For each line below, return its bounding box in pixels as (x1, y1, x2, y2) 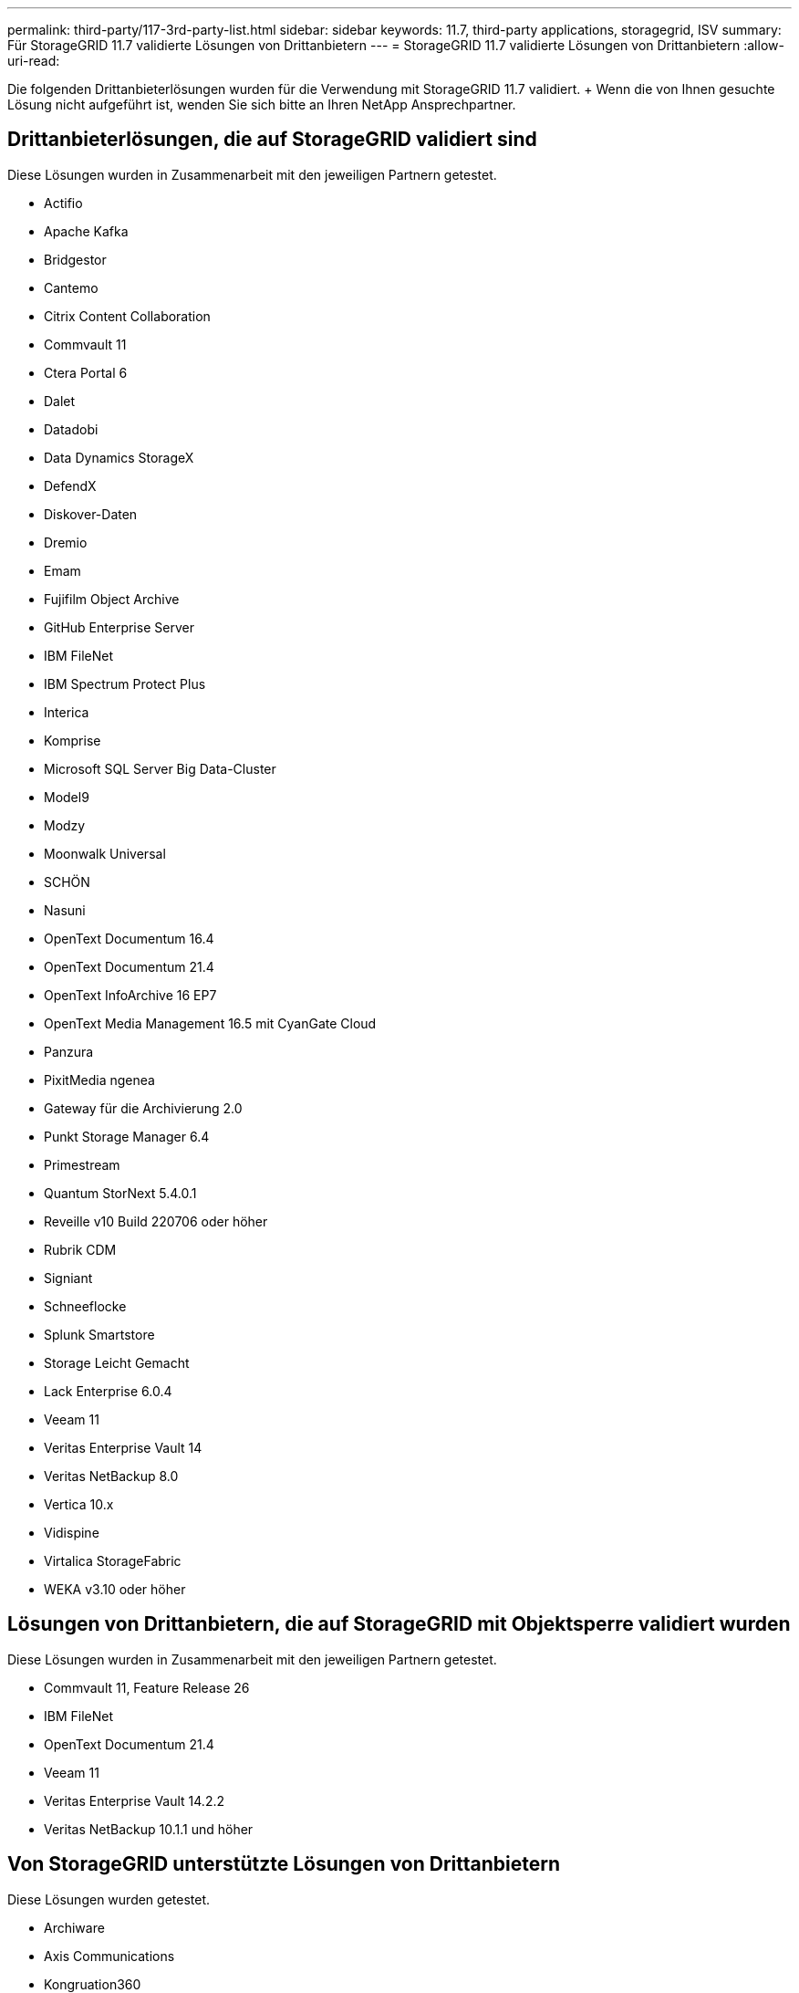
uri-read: (7, 53, 60, 68)
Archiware (44, 1919, 105, 1936)
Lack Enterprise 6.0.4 (44, 1383, 172, 1399)
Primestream (44, 1156, 120, 1173)
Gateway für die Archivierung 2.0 (44, 1100, 243, 1116)
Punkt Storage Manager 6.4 (44, 1128, 210, 1144)
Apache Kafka (44, 223, 129, 239)
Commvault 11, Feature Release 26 (44, 1679, 250, 1696)
